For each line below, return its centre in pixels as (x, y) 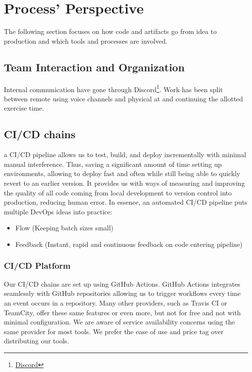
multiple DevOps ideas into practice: (58, 211)
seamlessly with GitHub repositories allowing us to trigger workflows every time (122, 293)
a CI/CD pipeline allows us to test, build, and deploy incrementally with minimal (125, 154)
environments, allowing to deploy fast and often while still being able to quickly (122, 173)
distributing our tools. (37, 341)
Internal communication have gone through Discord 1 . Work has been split (113, 88)
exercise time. (24, 108)
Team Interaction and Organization (94, 67)
